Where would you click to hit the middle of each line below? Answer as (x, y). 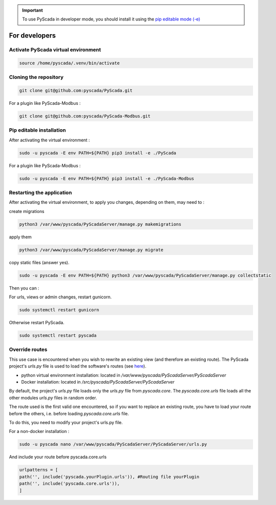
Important (33, 10)
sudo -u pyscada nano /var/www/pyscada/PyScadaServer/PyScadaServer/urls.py (113, 444)
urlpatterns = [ (39, 470)
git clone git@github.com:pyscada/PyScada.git (76, 91)
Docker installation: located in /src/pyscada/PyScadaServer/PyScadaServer (98, 382)
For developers (32, 36)
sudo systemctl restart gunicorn (59, 310)
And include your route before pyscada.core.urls (58, 457)
